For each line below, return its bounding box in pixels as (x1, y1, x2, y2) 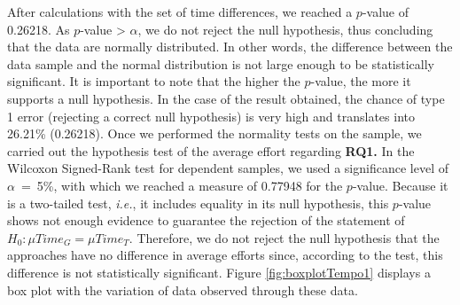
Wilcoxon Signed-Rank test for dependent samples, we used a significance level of (7, 159, 448, 177)
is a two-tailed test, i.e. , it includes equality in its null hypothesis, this (7, 193, 389, 212)
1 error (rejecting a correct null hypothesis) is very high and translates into (7, 106, 415, 125)
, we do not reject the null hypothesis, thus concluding (137, 20, 433, 38)
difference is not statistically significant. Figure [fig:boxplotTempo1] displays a (7, 262, 431, 281)
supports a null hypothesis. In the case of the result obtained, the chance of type (7, 89, 445, 107)
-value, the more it (310, 72, 411, 90)
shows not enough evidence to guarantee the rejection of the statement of (7, 211, 405, 230)
